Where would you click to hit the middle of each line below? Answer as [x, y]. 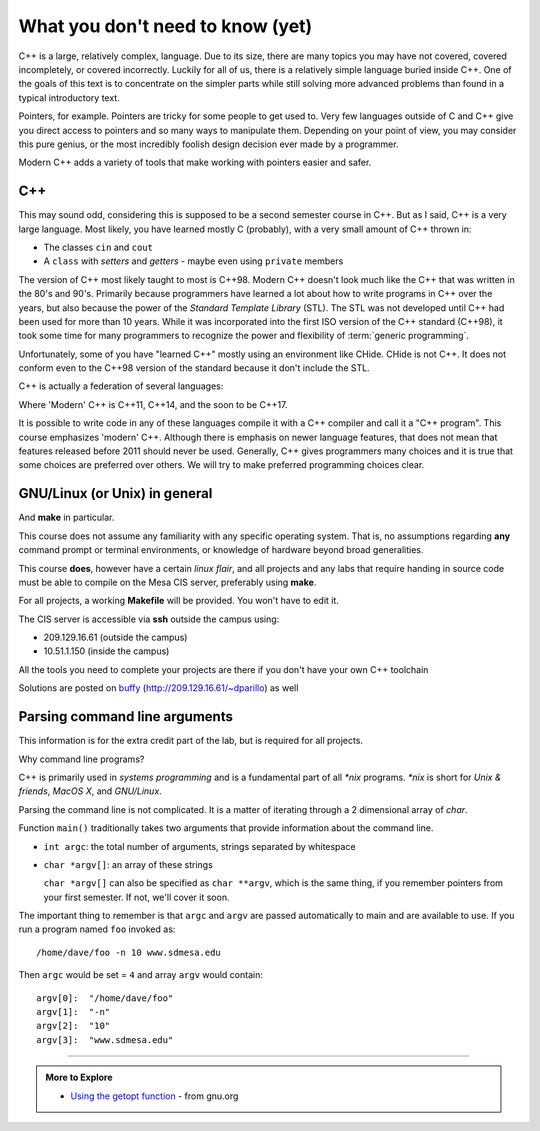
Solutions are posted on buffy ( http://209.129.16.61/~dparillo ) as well [158, 688]
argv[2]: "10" [73, 1026]
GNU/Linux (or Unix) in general [115, 493]
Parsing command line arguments [126, 716]
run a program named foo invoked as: [97, 929]
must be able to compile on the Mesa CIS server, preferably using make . [167, 582]
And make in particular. [66, 517]
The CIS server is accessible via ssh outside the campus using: [149, 619]
